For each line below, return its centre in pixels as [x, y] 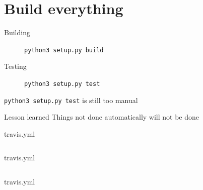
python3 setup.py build [64, 50]
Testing [15, 66]
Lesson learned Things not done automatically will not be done [102, 117]
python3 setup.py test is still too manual [71, 100]
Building [17, 32]
